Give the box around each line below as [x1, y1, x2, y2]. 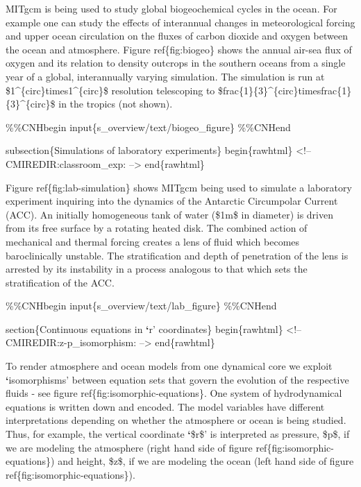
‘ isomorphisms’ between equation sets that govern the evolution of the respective [6, 372, 349, 386]
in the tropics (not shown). [58, 96, 173, 111]
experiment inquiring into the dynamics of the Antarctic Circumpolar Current [6, 194, 338, 208]
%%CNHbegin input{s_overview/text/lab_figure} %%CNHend [6, 298, 277, 313]
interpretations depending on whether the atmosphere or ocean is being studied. [6, 413, 346, 427]
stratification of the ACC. [6, 275, 115, 289]
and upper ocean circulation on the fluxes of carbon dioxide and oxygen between [6, 28, 348, 43]
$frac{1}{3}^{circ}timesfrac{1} [217, 83, 352, 97]
